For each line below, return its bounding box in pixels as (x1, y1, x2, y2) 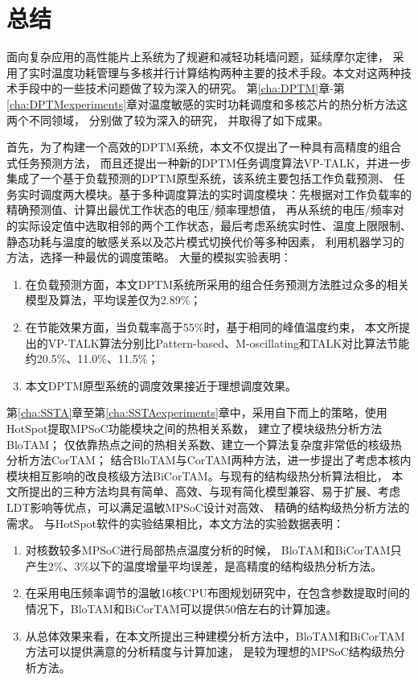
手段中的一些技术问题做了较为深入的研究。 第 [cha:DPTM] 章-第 (17, 80, 345, 97)
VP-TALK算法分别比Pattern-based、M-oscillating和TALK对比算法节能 (47, 334, 410, 351)
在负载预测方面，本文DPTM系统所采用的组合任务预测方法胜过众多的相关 (25, 275, 409, 292)
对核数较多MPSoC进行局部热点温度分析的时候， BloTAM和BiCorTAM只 (25, 542, 402, 558)
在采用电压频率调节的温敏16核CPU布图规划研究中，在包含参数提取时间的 (25, 584, 410, 601)
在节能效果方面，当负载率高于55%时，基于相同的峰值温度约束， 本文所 (25, 319, 400, 336)
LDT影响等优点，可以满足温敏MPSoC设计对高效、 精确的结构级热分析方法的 (6, 498, 410, 515)
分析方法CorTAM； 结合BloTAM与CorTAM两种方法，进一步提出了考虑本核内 (6, 451, 412, 468)
